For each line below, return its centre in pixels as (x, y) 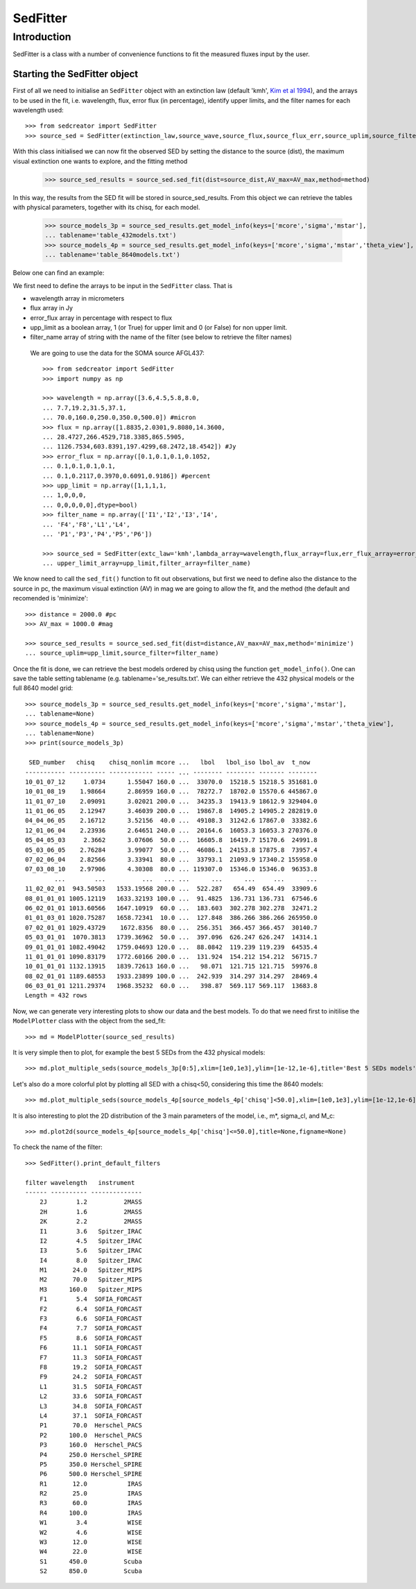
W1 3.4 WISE (90, 1523)
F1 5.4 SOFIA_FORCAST (90, 1299)
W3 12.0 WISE (90, 1542)
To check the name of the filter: (58, 1147)
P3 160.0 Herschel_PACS (90, 1445)
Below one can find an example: (59, 273)
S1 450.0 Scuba (90, 1561)
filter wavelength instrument (80, 1183)
